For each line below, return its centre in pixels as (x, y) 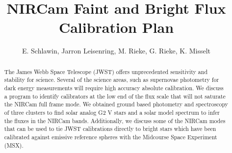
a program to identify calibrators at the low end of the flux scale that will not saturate (115, 96)
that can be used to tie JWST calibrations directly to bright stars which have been (110, 129)
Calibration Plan (116, 27)
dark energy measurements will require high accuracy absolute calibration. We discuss (114, 88)
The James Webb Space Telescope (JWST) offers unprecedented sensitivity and (106, 71)
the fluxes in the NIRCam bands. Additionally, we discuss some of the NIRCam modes (115, 120)
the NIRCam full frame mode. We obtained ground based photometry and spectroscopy (116, 104)
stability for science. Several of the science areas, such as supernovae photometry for (112, 80)
